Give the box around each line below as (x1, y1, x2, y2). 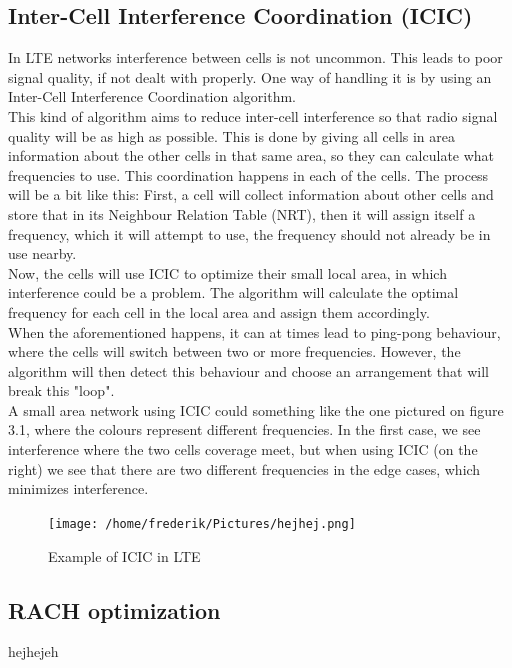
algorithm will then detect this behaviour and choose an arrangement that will (8, 360, 489, 381)
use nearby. (8, 243, 77, 264)
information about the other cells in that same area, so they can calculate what (8, 145, 495, 166)
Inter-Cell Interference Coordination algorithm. (8, 86, 296, 107)
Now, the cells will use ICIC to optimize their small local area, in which (8, 262, 447, 283)
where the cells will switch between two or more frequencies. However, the (8, 341, 461, 362)
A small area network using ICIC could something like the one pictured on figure (8, 399, 504, 420)
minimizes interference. (8, 478, 149, 499)
